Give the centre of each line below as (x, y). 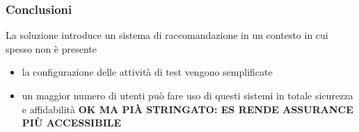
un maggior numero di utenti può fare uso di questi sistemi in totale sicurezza (188, 95)
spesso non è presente (51, 48)
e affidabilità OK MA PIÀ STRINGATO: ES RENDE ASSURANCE (188, 109)
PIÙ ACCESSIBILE (72, 123)
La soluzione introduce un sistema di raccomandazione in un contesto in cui (167, 35)
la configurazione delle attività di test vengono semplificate (147, 72)
